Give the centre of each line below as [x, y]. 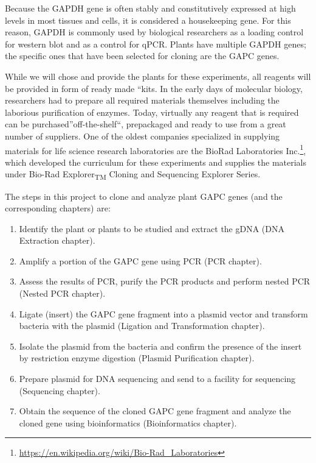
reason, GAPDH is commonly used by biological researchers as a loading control [154, 32]
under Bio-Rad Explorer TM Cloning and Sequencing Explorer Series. [133, 175]
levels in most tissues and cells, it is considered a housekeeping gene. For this [148, 20]
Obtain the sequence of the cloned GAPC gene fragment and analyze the [155, 411]
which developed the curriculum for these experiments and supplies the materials [156, 162]
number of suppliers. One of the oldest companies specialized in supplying [143, 136]
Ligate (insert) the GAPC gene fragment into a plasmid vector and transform [163, 313]
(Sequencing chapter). [60, 390]
